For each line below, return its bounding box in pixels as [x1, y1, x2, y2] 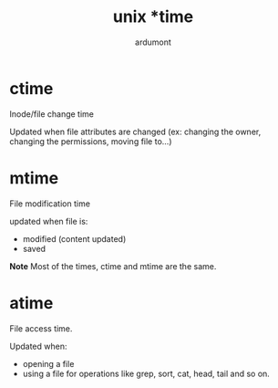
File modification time [9, 198, 91, 209]
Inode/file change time [9, 108, 94, 120]
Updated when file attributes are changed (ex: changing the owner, [9, 126, 262, 137]
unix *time [112, 6, 194, 27]
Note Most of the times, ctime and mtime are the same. [9, 260, 217, 271]
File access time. [9, 322, 73, 334]
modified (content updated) [22, 233, 127, 244]
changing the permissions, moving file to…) [9, 135, 172, 147]
